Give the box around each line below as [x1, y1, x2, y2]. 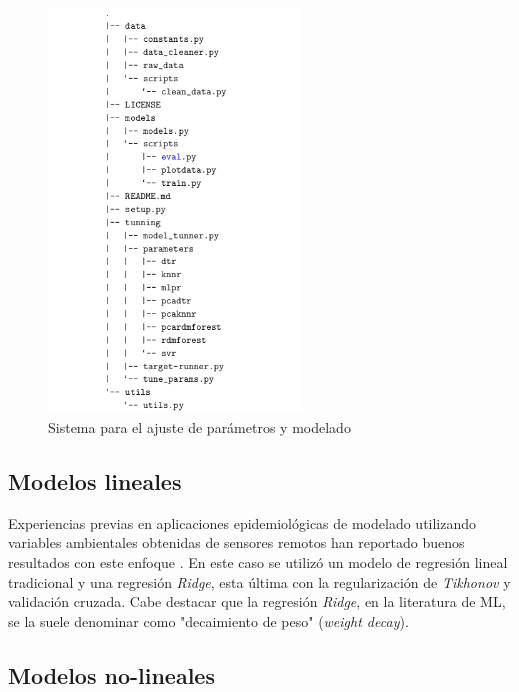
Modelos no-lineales [8, 659, 215, 690]
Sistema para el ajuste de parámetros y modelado [48, 416, 351, 437]
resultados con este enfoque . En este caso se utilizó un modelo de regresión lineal [8, 551, 508, 572]
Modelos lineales [8, 465, 182, 496]
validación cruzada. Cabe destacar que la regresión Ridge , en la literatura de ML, [8, 591, 506, 612]
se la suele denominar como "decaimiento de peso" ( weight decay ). [8, 610, 409, 631]
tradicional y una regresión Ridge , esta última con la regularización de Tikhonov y [8, 571, 511, 592]
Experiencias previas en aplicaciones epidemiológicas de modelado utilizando [8, 512, 477, 533]
